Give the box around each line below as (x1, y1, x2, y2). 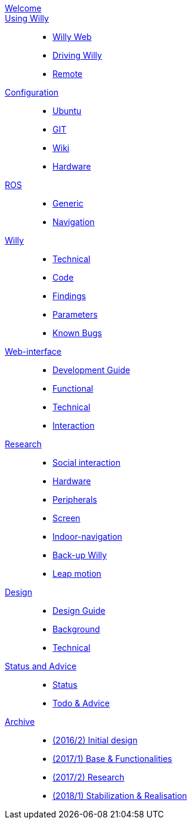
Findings (52, 291, 86, 301)
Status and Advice (5, 661, 77, 671)
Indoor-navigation (52, 531, 122, 542)
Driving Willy (52, 50, 102, 60)
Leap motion (52, 568, 101, 579)
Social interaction (52, 457, 120, 468)
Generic (52, 198, 83, 208)
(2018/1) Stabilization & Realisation (52, 791, 187, 801)
